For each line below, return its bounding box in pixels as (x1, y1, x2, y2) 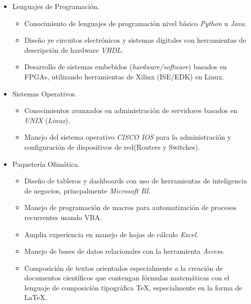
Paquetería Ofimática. (12, 158, 80, 169)
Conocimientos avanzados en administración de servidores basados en (24, 105, 237, 116)
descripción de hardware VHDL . (24, 44, 123, 55)
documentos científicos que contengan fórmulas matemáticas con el (24, 272, 229, 283)
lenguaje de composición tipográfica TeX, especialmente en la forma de (24, 282, 242, 292)
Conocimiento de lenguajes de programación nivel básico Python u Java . (24, 18, 247, 28)
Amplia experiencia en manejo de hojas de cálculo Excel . (24, 229, 198, 239)
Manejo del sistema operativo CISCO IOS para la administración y (24, 132, 231, 142)
